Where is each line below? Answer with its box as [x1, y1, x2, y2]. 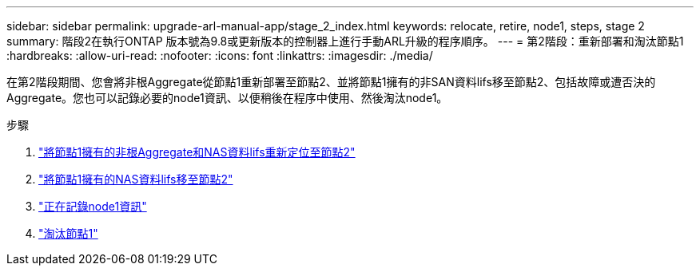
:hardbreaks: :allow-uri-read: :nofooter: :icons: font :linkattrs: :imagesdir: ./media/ [6, 49, 433, 62]
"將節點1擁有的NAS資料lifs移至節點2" [38, 172, 233, 186]
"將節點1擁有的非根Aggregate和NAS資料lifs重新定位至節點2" [38, 145, 356, 159]
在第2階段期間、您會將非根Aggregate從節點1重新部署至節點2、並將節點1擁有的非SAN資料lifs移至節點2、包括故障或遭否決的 [6, 75, 656, 89]
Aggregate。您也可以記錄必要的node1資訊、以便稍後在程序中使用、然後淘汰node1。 [6, 91, 448, 104]
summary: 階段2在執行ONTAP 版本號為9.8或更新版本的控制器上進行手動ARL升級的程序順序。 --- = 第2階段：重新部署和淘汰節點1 [6, 34, 684, 48]
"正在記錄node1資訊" [38, 199, 147, 213]
